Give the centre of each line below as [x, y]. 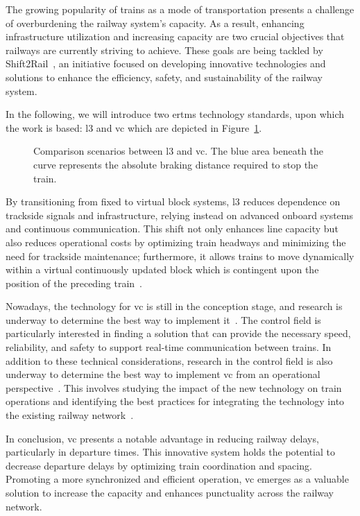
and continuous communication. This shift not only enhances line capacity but [172, 229]
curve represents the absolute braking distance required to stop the [176, 164]
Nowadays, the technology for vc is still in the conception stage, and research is [174, 306]
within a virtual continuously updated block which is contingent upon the [162, 269]
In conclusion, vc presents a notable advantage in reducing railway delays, [162, 438]
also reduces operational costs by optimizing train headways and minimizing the [176, 242]
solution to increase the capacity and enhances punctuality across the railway [170, 492]
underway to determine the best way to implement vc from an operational [163, 374]
